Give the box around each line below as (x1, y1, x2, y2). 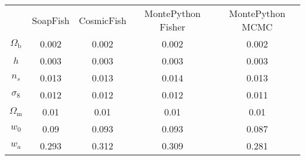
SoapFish (32, 13, 70, 27)
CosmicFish (79, 13, 127, 27)
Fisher (160, 20, 185, 33)
